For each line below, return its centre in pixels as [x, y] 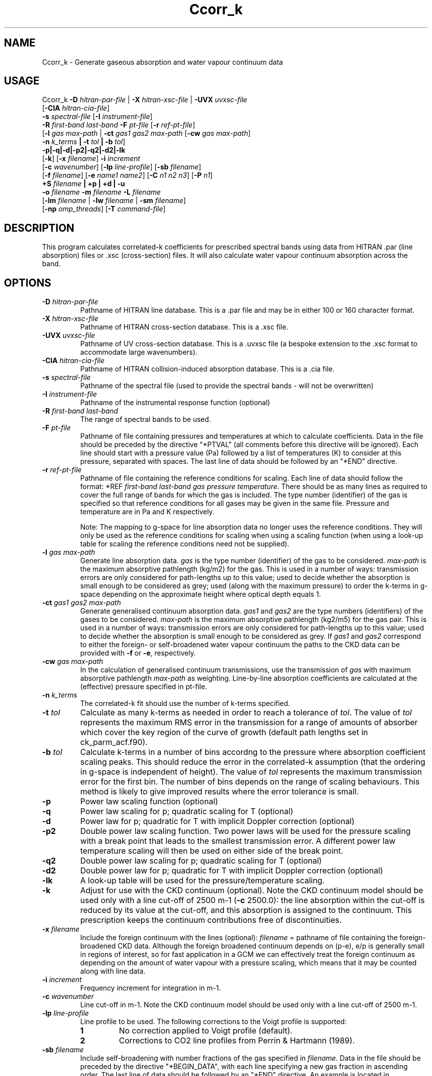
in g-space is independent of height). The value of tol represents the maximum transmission [251, 772]
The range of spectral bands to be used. [145, 419]
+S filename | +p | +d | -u [84, 184]
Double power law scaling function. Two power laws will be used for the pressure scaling [245, 831]
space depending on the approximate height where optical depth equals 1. [200, 594]
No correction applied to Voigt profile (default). [206, 1031]
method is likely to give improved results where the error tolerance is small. [219, 792]
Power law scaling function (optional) [149, 802]
